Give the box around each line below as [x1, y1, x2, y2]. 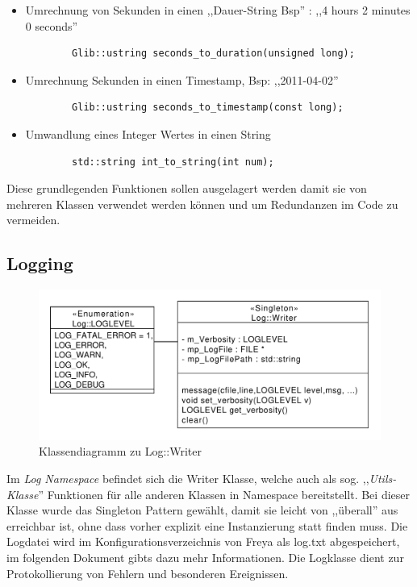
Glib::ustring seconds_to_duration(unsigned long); [72, 48, 355, 60]
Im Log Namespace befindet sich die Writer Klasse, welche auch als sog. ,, [6, 470, 369, 487]
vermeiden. [6, 211, 60, 228]
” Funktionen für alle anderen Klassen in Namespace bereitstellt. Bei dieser [38, 485, 410, 502]
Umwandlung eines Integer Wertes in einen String [25, 125, 271, 142]
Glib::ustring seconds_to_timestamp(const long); [72, 102, 344, 114]
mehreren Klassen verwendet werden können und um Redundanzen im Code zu [6, 195, 398, 212]
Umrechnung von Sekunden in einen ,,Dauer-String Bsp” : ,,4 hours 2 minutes [25, 2, 411, 18]
